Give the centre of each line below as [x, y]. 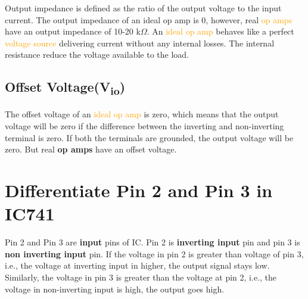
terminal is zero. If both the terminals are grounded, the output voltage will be [149, 137]
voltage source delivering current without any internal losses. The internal [140, 43]
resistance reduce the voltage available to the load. [97, 54]
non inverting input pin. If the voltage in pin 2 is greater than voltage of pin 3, [154, 253]
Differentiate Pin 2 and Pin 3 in [139, 190]
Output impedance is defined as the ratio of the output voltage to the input [143, 8]
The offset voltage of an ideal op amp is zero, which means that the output [142, 114]
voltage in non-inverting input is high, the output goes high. [115, 289]
